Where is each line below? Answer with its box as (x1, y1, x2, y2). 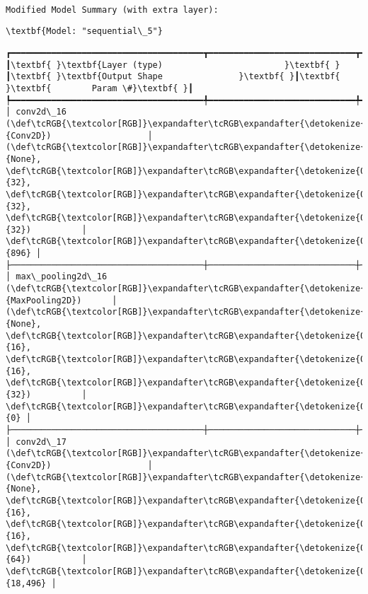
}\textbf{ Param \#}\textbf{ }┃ (6, 83, 193, 93)
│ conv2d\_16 (6, 107, 67, 117)
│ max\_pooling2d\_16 (6, 272, 108, 282)
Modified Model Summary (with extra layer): (6, 4, 219, 15)
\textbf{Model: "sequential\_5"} (6, 26, 163, 37)
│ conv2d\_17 (6, 436, 67, 447)
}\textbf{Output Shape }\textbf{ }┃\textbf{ (56, 71, 340, 82)
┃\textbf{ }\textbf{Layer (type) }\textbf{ (6, 59, 330, 70)
